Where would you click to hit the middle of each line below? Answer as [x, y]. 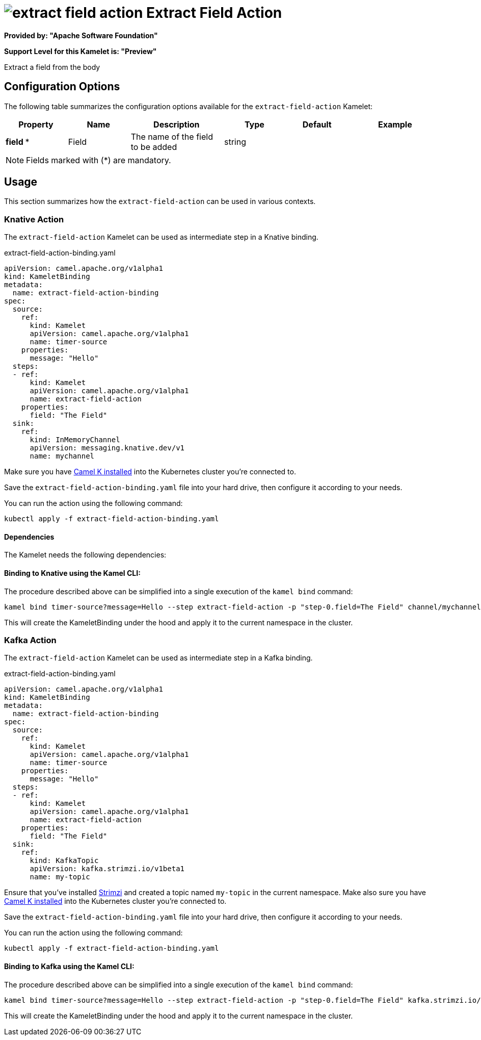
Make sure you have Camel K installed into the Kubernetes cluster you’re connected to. [150, 472]
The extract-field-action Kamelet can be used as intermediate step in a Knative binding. [161, 237]
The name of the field [172, 136]
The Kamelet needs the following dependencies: [85, 555]
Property [36, 124]
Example [395, 124]
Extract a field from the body [52, 67]
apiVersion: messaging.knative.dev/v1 [107, 448]
